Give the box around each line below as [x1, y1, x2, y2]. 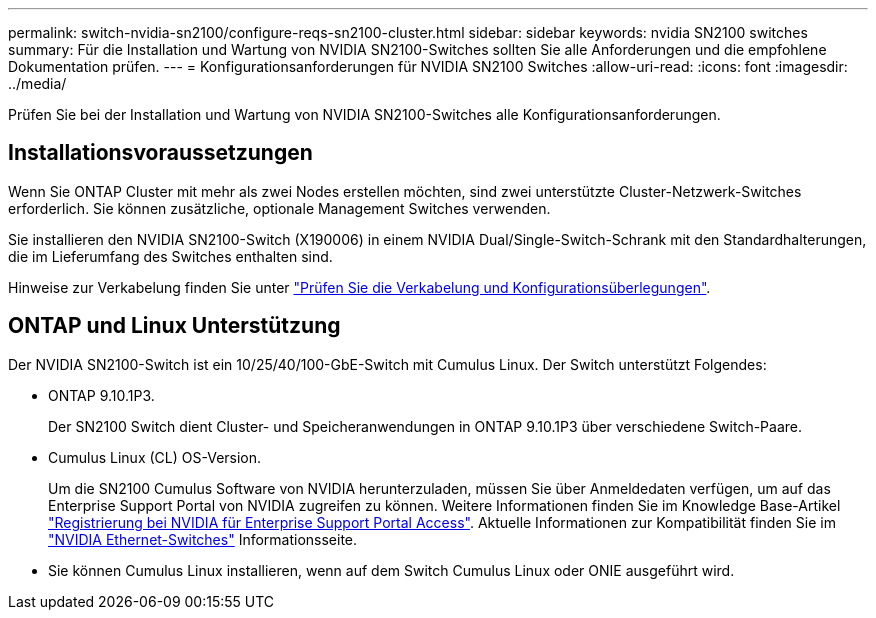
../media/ [8, 75, 67, 92]
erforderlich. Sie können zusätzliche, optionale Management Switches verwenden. [8, 199, 551, 217]
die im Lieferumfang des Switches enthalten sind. [8, 247, 333, 265]
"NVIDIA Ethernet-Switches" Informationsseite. [48, 530, 358, 548]
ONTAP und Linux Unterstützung [8, 313, 341, 339]
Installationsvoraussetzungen [8, 140, 313, 166]
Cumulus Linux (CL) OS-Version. [48, 448, 262, 466]
